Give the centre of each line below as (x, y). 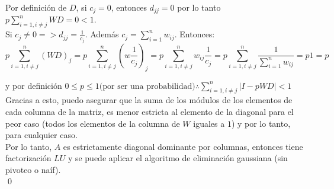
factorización (28, 158)
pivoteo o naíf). (33, 169)
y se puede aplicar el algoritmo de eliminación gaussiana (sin (178, 158)
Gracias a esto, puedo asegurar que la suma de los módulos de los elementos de (149, 100)
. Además (102, 34)
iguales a (209, 123)
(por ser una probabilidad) (147, 86)
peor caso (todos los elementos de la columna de (93, 123)
